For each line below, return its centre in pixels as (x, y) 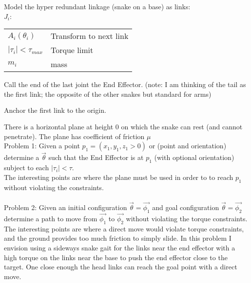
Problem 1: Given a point (42, 146)
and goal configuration (186, 207)
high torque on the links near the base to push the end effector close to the (116, 257)
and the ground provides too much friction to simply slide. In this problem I (118, 238)
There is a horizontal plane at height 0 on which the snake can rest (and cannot (123, 126)
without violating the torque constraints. (187, 218)
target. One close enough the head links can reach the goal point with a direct (121, 267)
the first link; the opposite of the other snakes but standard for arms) (108, 94)
